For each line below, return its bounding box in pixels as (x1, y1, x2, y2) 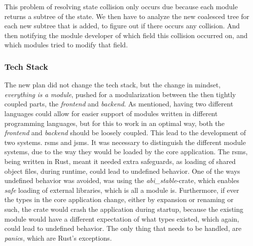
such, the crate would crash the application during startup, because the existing (4, 204, 244, 214)
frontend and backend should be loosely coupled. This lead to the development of (4, 127, 246, 138)
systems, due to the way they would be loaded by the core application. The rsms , (4, 146, 248, 157)
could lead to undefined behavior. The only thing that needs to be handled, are (4, 223, 242, 233)
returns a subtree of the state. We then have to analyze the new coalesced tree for (4, 11, 250, 21)
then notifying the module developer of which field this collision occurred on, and (4, 30, 248, 40)
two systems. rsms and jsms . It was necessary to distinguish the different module (4, 137, 246, 147)
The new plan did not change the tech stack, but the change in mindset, (4, 80, 221, 90)
